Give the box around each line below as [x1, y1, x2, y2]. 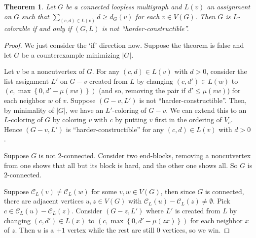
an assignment [207, 1, 250, 11]
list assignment [4, 75, 49, 86]
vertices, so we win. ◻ [162, 225, 230, 235]
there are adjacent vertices [4, 196, 84, 206]
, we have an [65, 104, 104, 115]
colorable [4, 23, 30, 34]
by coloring [52, 114, 86, 125]
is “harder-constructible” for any [66, 124, 164, 134]
